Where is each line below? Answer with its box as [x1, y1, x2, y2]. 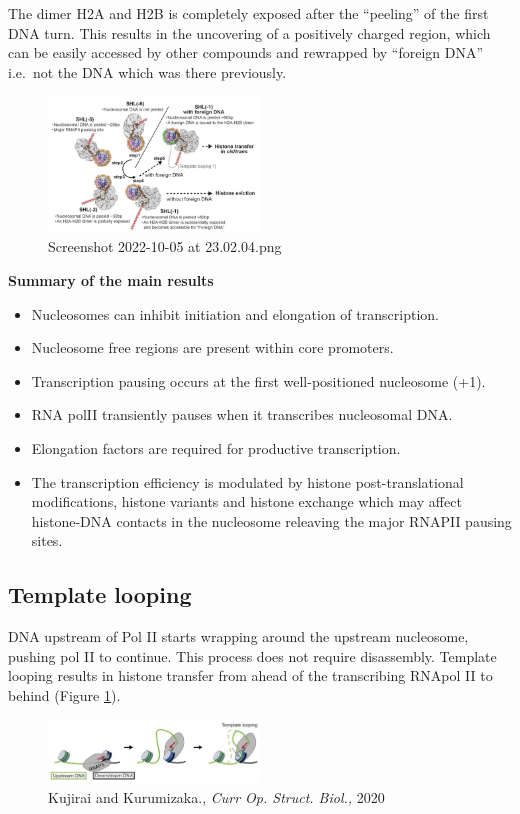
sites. [31, 530, 63, 551]
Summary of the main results [8, 270, 214, 291]
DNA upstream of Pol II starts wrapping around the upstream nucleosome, [8, 626, 469, 647]
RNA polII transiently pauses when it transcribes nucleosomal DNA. [31, 404, 453, 425]
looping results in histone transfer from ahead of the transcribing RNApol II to [8, 665, 493, 686]
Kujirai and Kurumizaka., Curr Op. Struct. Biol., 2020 [48, 786, 385, 807]
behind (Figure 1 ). [8, 684, 121, 705]
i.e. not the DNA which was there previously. [8, 61, 287, 82]
